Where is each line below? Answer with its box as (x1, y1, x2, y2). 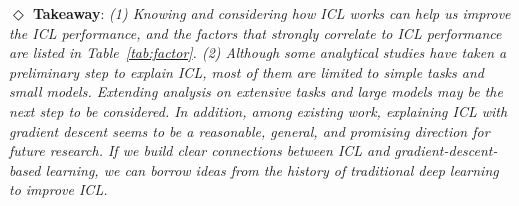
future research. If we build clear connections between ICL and (9, 140, 390, 161)
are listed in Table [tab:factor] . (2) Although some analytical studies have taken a (9, 42, 507, 63)
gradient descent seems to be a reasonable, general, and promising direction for (9, 120, 490, 141)
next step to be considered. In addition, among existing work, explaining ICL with (9, 100, 508, 121)
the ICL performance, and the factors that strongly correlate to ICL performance (9, 22, 502, 43)
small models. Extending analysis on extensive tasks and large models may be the (9, 81, 503, 102)
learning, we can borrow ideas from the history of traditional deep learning (45, 159, 499, 180)
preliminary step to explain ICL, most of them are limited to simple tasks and (9, 61, 484, 82)
